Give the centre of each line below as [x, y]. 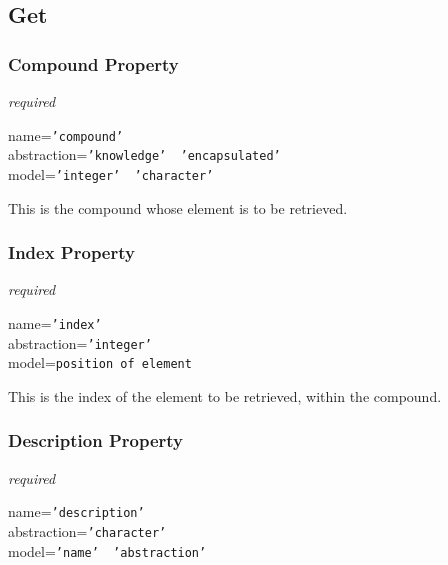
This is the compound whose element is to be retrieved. [178, 207]
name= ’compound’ [66, 134]
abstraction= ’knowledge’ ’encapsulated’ [144, 154]
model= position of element [100, 362]
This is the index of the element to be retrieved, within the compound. [225, 395]
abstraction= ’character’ [87, 531]
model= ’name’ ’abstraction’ [107, 550]
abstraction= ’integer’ [80, 342]
